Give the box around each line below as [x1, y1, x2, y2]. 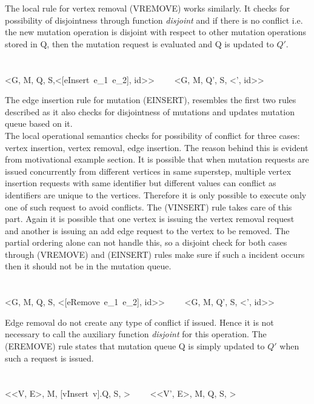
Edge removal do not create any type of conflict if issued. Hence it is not [5, 315, 274, 328]
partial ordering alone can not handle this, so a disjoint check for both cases [5, 236, 287, 249]
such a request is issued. [5, 351, 94, 364]
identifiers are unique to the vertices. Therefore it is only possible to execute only [5, 188, 307, 201]
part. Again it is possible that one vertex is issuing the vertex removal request [5, 212, 295, 225]
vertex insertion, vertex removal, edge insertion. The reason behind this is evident [5, 141, 309, 153]
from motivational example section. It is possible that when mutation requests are [5, 153, 309, 166]
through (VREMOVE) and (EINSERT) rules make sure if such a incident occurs [5, 247, 305, 260]
